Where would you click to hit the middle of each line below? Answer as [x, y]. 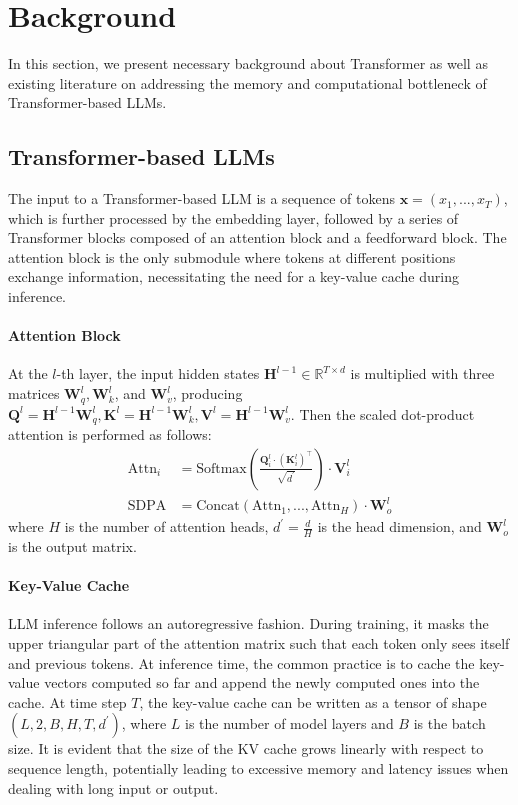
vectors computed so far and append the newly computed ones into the [262, 682]
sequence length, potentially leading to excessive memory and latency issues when [258, 767]
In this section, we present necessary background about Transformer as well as [248, 63]
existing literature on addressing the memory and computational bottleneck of [247, 82]
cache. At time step [67, 701]
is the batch [449, 723]
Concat [218, 506]
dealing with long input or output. [113, 787]
